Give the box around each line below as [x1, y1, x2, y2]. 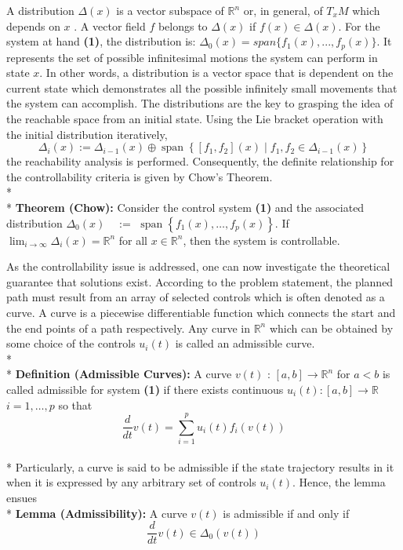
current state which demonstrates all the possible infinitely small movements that [6, 79, 398, 96]
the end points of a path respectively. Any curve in [6, 319, 250, 336]
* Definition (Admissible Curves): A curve [6, 366, 232, 382]
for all [118, 231, 147, 248]
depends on [6, 17, 60, 34]
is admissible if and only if [223, 504, 350, 521]
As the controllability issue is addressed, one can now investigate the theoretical [6, 258, 390, 275]
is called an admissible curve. [175, 335, 315, 351]
